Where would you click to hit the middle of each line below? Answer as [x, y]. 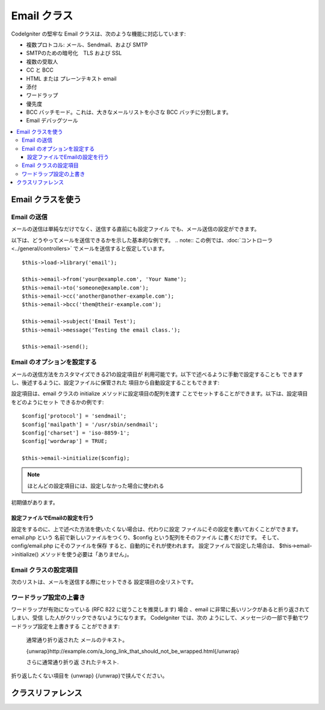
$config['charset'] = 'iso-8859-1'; [76, 433]
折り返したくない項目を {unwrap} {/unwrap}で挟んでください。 [89, 676]
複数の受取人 [42, 61]
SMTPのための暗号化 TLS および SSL [74, 53]
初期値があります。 [35, 503]
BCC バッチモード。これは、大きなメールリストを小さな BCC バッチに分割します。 [129, 112]
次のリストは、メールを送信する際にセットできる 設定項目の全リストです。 [104, 582]
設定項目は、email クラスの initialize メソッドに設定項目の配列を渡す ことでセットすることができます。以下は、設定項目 [159, 394]
